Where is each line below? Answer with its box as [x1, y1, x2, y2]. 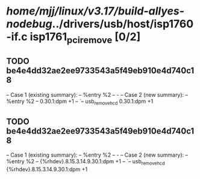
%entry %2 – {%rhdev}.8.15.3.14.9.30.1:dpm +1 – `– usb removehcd [6, 158, 165, 166]
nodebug [6, 17, 52, 31]
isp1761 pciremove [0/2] [30, 30, 141, 46]
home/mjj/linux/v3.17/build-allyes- [6, 4, 185, 18]
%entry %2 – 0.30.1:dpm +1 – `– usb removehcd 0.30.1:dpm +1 [6, 97, 154, 106]
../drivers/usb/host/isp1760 [52, 17, 194, 31]
